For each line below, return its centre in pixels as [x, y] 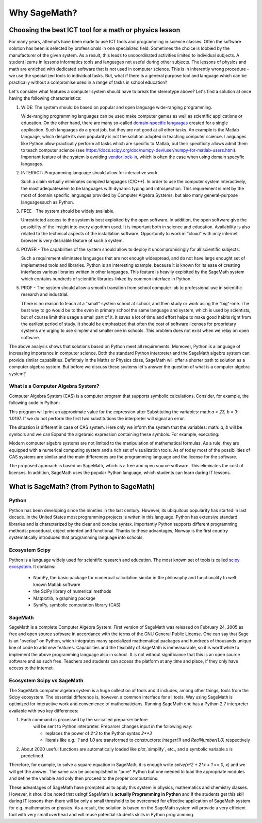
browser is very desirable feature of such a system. [73, 240]
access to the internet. [32, 668]
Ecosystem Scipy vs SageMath [46, 680]
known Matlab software [57, 585]
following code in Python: [34, 403]
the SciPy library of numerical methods [72, 591]
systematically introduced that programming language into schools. [76, 537]
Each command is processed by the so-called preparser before [84, 720]
